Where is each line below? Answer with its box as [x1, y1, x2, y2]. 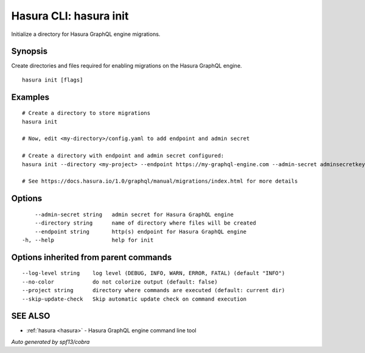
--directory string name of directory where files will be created [34, 220, 257, 226]
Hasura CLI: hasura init [11, 9, 129, 23]
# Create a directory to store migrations [22, 110, 151, 117]
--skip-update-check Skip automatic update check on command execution [22, 295, 247, 302]
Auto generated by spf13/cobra [11, 338, 90, 345]
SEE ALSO [11, 311, 50, 321]
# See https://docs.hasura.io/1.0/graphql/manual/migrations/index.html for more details [22, 178, 298, 185]
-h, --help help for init [22, 236, 154, 243]
